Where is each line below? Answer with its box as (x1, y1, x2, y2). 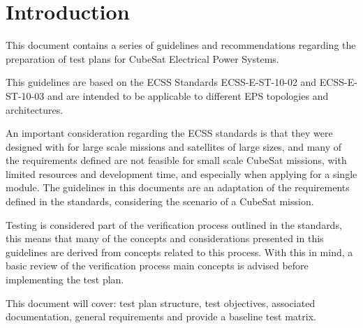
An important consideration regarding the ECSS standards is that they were (6, 126, 333, 140)
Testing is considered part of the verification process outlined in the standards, (6, 217, 342, 232)
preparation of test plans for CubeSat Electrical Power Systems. (6, 51, 279, 66)
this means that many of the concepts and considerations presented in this (6, 231, 324, 246)
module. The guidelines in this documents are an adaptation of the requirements (6, 180, 350, 195)
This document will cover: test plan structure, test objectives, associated (6, 295, 316, 310)
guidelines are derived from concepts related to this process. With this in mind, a (6, 244, 353, 259)
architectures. (6, 102, 64, 117)
